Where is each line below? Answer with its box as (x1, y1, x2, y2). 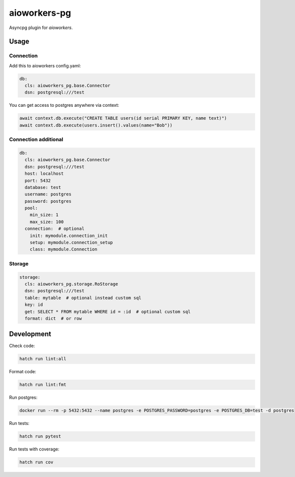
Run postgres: (9, 394, 38, 401)
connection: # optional (25, 226, 85, 231)
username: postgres (25, 191, 72, 197)
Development (9, 330, 52, 338)
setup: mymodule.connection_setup (29, 240, 113, 246)
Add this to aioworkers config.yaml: (9, 63, 81, 68)
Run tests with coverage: (9, 446, 59, 452)
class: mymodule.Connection (29, 247, 98, 252)
